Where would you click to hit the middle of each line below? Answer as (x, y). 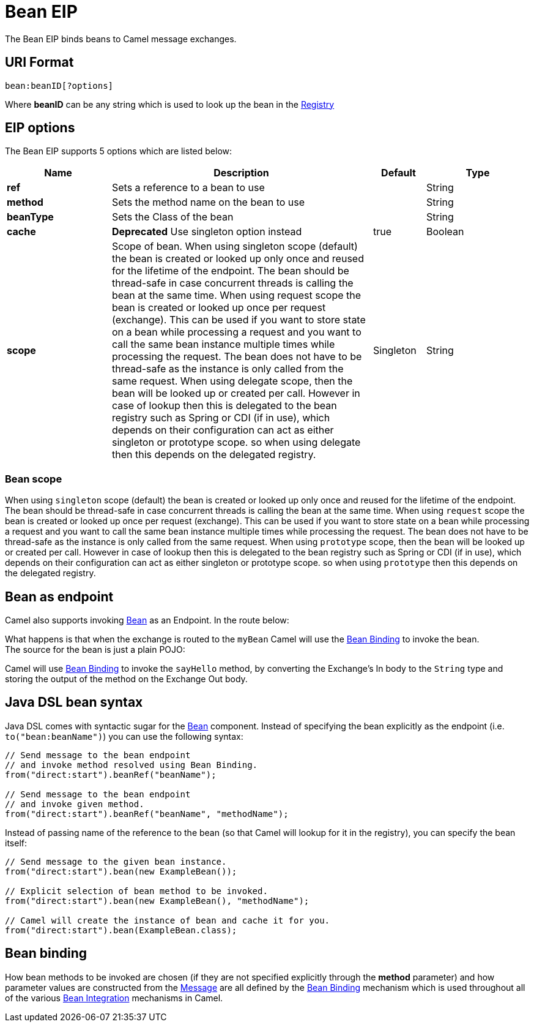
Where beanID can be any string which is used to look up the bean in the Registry (170, 104)
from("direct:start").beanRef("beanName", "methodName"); (147, 814)
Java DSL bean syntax (74, 702)
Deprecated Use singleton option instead (207, 232)
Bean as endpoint (59, 596)
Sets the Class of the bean (173, 217)
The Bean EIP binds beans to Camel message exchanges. (121, 39)
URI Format (39, 62)
